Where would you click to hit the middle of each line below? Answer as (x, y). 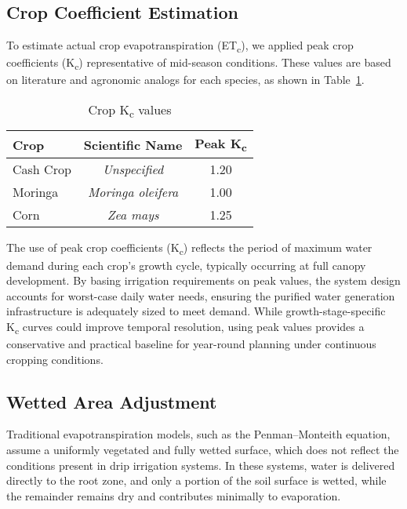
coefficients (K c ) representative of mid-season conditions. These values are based (199, 64)
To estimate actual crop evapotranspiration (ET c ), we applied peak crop (180, 46)
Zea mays (133, 215)
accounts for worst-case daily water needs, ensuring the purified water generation (201, 295)
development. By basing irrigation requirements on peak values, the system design (203, 280)
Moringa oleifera (133, 192)
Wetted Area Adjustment (112, 401)
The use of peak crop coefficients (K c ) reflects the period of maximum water (189, 249)
